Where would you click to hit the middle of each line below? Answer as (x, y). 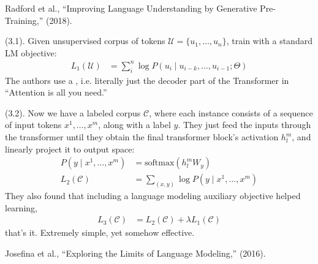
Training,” (24, 20)
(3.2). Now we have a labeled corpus (73, 112)
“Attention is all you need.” (56, 92)
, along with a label (134, 125)
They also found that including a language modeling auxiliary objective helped (153, 196)
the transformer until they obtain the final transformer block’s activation (142, 137)
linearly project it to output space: (70, 149)
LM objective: (31, 52)
